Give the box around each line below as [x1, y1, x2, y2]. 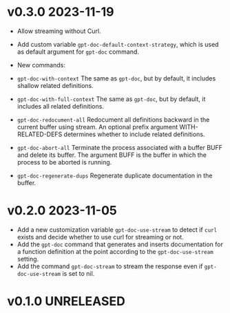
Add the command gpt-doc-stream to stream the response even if [17, 262, 203, 270]
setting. [17, 255, 39, 263]
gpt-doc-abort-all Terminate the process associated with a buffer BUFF [17, 143, 222, 151]
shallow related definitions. [17, 81, 94, 89]
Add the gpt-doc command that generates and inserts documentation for [17, 240, 224, 248]
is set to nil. [61, 269, 95, 277]
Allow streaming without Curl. [17, 27, 101, 35]
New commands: [17, 61, 65, 69]
